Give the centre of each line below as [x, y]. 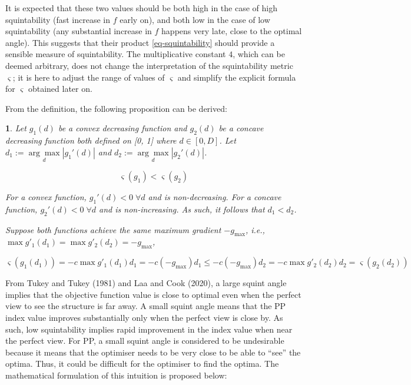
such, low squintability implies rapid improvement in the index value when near [149, 329]
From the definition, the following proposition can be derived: [116, 108]
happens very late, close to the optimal [232, 31]
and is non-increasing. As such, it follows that [182, 209]
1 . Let [16, 128]
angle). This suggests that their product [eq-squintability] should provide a [140, 42]
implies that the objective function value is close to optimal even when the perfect [153, 294]
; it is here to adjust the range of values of [89, 77]
